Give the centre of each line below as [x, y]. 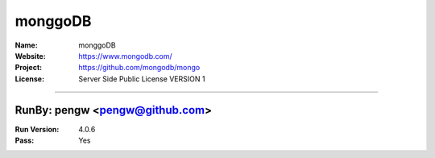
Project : [29, 68]
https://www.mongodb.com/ [125, 56]
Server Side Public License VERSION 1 [142, 79]
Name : [26, 45]
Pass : [25, 140]
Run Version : [37, 129]
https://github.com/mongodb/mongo [139, 68]
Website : [30, 56]
